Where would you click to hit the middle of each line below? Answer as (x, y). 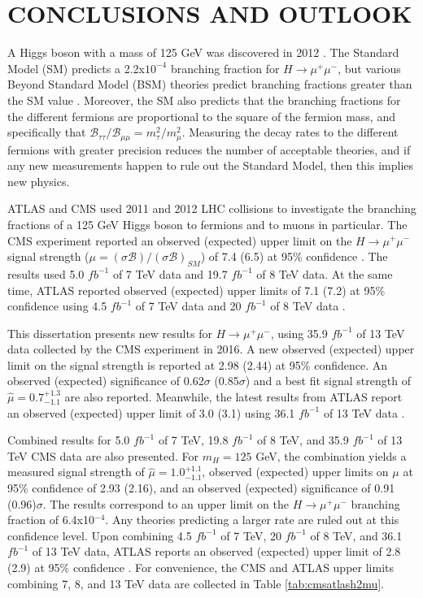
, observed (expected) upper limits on (295, 472)
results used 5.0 (46, 273)
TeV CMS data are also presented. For (103, 455)
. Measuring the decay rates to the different (290, 132)
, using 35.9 (299, 333)
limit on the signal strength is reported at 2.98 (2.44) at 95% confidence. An (198, 364)
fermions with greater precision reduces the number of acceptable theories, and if (209, 149)
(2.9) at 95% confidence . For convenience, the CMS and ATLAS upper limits (201, 567)
